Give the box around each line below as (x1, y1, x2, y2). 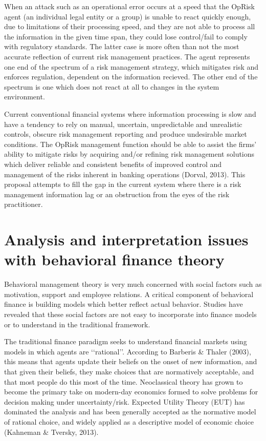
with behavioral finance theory (4, 249, 225, 270)
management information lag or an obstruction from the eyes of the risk (4, 188, 230, 199)
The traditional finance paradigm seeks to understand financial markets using (4, 336, 247, 347)
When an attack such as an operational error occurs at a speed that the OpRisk (4, 1, 255, 11)
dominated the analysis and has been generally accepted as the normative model (4, 406, 256, 417)
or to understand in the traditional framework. (4, 319, 150, 329)
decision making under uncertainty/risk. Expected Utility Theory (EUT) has (4, 396, 245, 407)
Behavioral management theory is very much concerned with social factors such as (4, 279, 262, 289)
